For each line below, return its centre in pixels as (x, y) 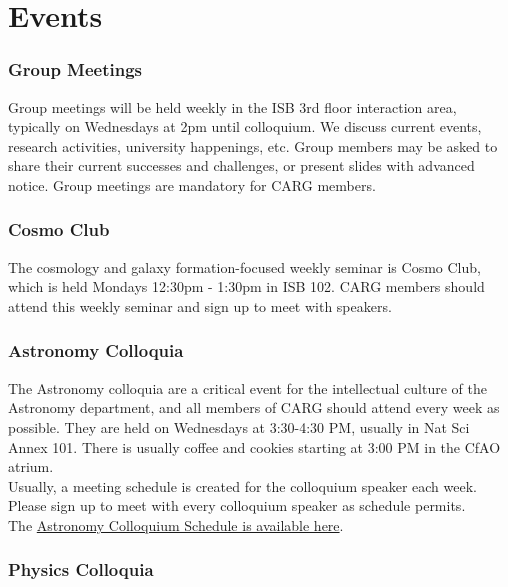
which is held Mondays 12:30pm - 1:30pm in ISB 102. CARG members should (246, 286)
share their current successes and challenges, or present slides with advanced (241, 165)
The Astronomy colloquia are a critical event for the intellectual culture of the (247, 387)
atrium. (31, 466)
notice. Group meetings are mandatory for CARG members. (192, 184)
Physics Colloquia (81, 569)
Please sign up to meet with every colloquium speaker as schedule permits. (237, 505)
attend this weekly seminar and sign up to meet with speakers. (200, 305)
